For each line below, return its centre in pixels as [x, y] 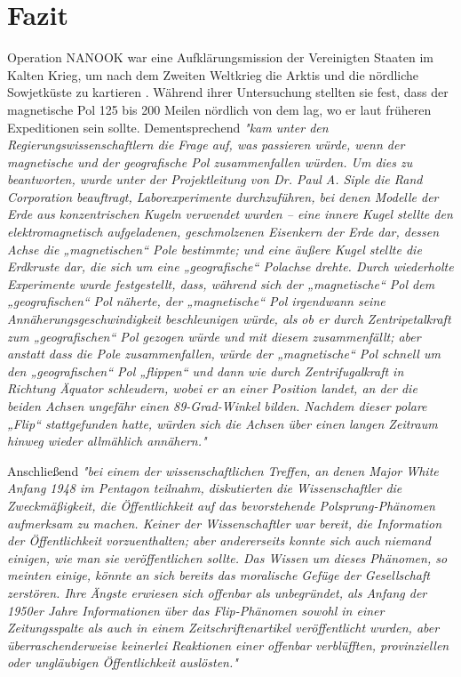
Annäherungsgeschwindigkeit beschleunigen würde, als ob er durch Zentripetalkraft [229, 319]
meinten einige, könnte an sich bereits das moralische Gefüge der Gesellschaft [219, 575]
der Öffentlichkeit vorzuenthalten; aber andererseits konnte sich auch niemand [219, 540]
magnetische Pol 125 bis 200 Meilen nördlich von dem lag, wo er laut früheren [219, 109]
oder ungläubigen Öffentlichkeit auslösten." [123, 662]
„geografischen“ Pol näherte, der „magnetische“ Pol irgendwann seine [196, 301]
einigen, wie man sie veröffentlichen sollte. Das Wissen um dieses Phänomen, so [227, 557]
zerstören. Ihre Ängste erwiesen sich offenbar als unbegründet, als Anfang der [217, 592]
